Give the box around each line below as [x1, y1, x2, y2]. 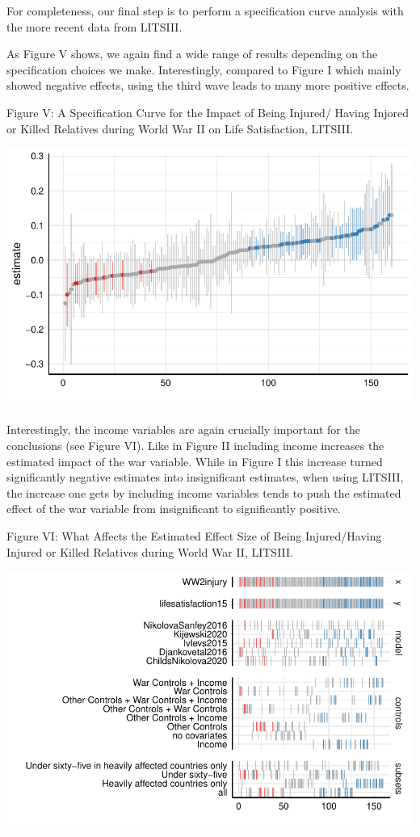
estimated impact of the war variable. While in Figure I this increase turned [6, 452, 383, 469]
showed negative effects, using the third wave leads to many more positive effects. [6, 77, 409, 94]
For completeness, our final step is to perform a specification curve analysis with [6, 2, 404, 19]
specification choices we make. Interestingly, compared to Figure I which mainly [6, 61, 401, 78]
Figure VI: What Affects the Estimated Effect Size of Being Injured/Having [6, 528, 382, 545]
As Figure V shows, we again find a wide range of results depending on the [6, 45, 378, 62]
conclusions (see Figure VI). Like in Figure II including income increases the [6, 437, 384, 454]
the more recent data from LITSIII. [6, 18, 183, 35]
